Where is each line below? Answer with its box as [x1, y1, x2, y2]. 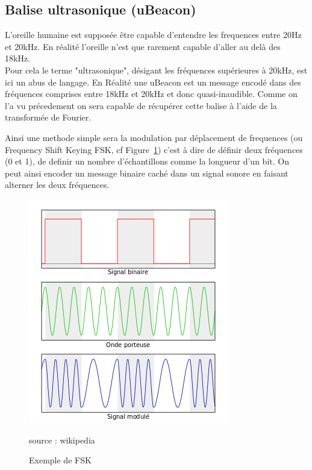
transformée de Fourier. [5, 111, 92, 124]
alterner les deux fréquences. [5, 178, 110, 191]
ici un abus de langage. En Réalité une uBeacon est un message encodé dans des [5, 75, 301, 88]
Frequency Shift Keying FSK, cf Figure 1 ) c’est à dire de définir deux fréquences [5, 143, 303, 155]
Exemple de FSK [29, 454, 92, 466]
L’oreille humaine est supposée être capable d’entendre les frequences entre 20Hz [5, 28, 302, 41]
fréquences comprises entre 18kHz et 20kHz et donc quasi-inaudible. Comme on [5, 87, 298, 100]
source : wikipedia [29, 433, 95, 446]
